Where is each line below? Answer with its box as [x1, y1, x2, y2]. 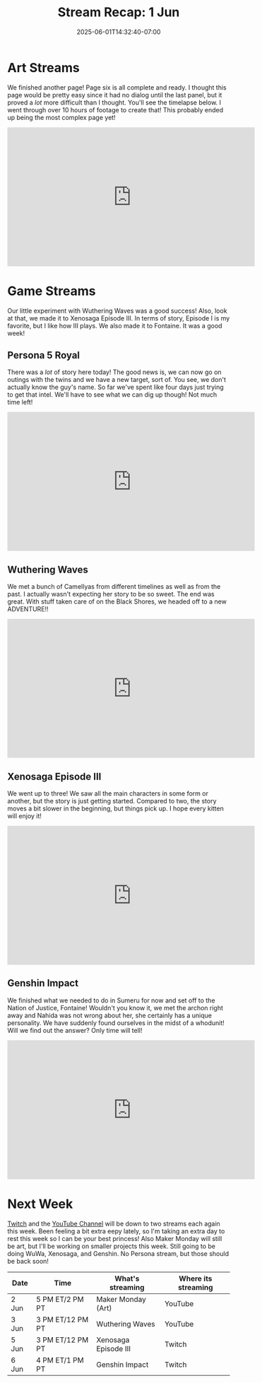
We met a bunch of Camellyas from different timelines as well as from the [7, 582, 221, 591]
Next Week [7, 1196, 73, 1212]
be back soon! [7, 1257, 49, 1265]
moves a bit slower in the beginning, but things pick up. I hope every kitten [7, 804, 224, 813]
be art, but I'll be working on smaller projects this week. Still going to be [7, 1242, 215, 1250]
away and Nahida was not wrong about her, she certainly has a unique [7, 1011, 212, 1019]
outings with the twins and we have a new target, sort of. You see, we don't [7, 376, 227, 384]
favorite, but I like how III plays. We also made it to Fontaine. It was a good [7, 321, 222, 330]
